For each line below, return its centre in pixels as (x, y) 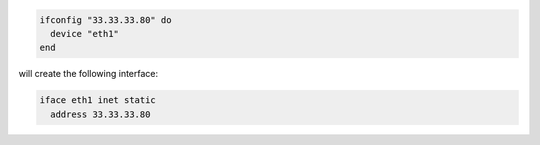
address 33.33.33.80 (100, 114)
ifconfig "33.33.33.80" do (105, 19)
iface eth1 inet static (98, 100)
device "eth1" (85, 33)
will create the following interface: (88, 74)
